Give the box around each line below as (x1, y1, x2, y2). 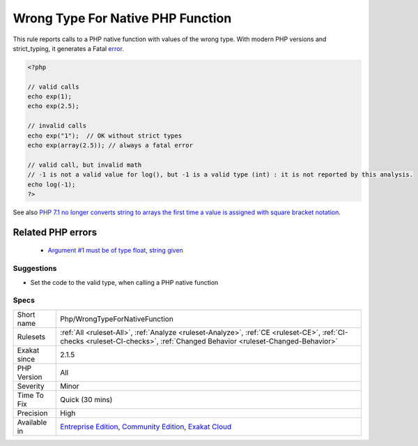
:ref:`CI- (322, 327, 348, 337)
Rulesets (17, 332, 45, 341)
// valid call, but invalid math (27, 161, 142, 169)
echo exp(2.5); (27, 102, 79, 110)
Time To (17, 390, 45, 400)
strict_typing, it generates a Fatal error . (13, 44, 125, 52)
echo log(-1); (27, 180, 76, 188)
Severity (17, 381, 45, 391)
